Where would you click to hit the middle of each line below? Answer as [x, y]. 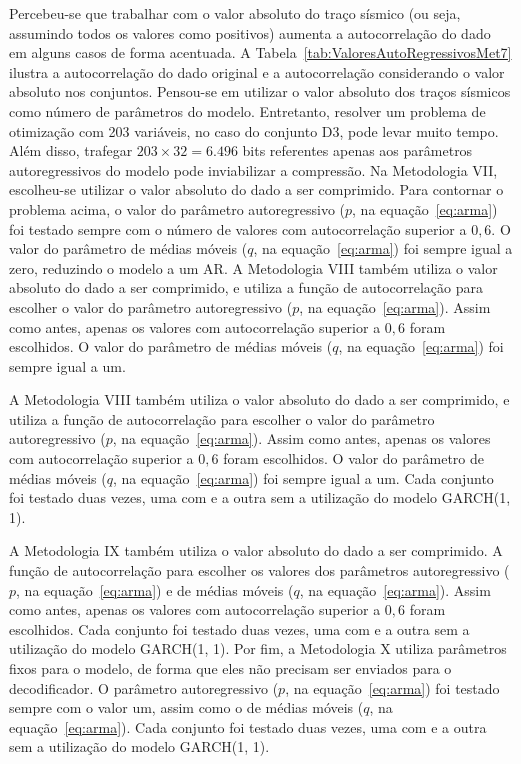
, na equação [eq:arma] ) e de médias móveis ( [155, 589]
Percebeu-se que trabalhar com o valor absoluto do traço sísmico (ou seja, [235, 13]
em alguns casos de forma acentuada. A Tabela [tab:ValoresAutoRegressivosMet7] [260, 52]
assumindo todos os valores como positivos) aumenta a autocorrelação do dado [250, 32]
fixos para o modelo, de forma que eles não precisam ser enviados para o [230, 668]
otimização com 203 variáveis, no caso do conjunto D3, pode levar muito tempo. [254, 130]
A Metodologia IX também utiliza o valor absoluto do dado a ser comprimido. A [256, 550]
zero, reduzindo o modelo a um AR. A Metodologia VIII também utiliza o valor [253, 267]
